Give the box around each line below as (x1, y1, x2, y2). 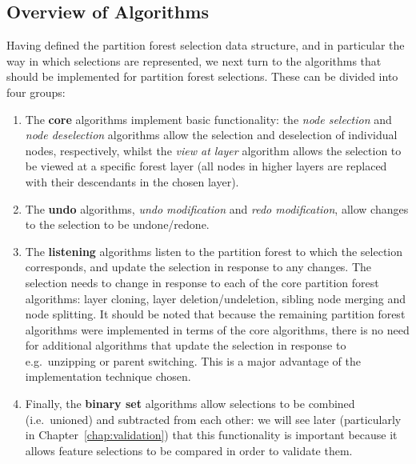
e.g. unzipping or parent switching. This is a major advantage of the (25, 352, 361, 369)
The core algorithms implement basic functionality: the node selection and (25, 110, 392, 127)
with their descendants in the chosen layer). (25, 173, 239, 190)
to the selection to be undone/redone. (25, 216, 210, 233)
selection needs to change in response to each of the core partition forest (25, 274, 379, 290)
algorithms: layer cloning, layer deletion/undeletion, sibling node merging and (25, 290, 406, 306)
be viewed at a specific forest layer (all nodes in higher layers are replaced (25, 158, 387, 174)
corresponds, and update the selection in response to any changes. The (25, 258, 372, 275)
